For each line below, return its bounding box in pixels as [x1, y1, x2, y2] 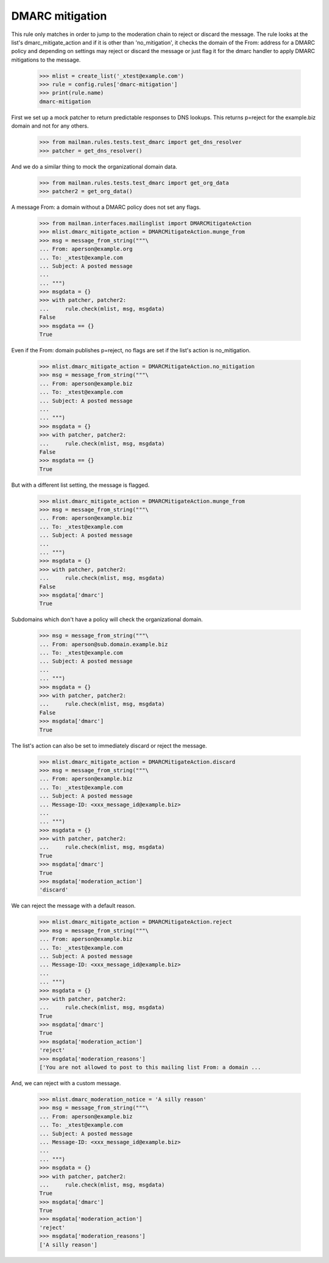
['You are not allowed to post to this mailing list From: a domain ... [39, 1064, 261, 1071]
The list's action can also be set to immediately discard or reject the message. [11, 742, 207, 749]
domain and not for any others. [11, 122, 89, 129]
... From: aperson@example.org [39, 246, 133, 253]
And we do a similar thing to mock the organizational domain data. [11, 162, 178, 170]
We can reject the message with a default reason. [11, 902, 136, 909]
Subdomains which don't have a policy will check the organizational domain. [11, 616, 203, 623]
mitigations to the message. [11, 56, 81, 64]
